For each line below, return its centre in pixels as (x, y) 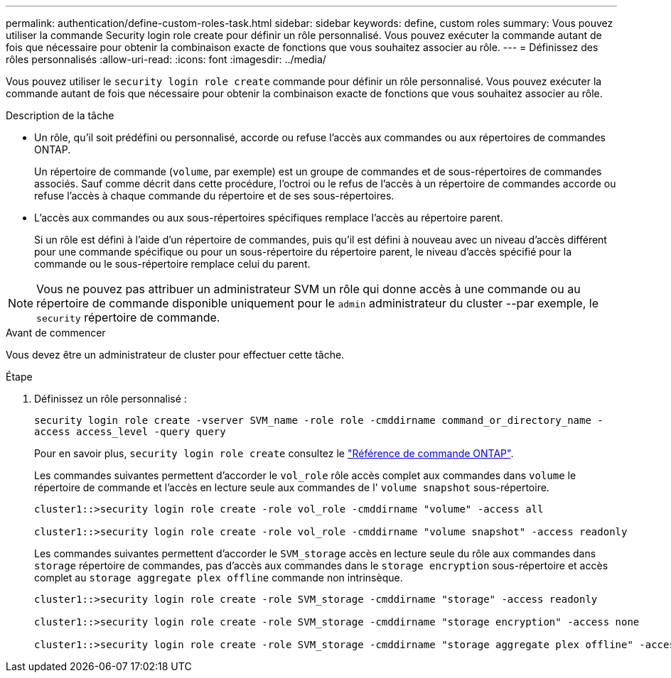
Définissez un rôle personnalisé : (111, 399)
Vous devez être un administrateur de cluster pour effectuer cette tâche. (175, 355)
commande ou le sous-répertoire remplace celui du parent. (172, 264)
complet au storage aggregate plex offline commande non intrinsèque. (219, 578)
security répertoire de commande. (128, 317)
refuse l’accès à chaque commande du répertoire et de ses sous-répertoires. (214, 196)
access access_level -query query (130, 432)
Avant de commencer (56, 333)
